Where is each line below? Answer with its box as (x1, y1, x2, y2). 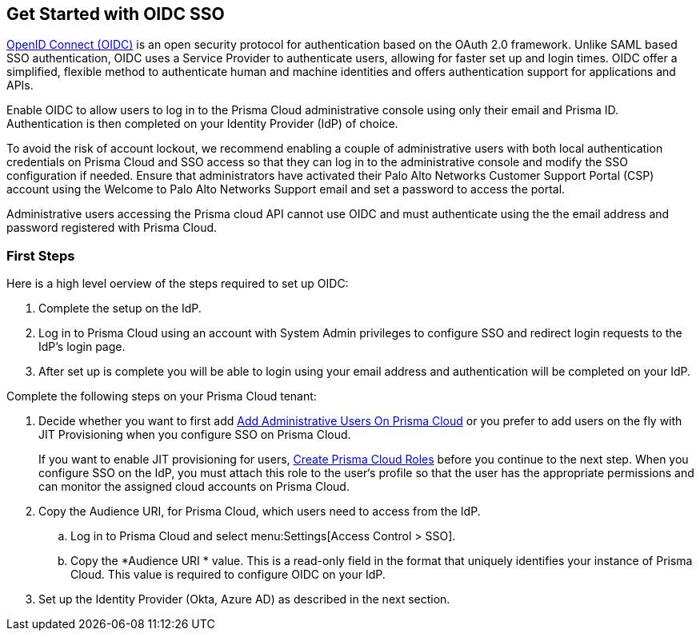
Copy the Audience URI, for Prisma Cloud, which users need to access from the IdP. (38, 504, 481, 519)
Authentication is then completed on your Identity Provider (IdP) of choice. (6, 117, 398, 131)
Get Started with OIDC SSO (6, 4, 225, 24)
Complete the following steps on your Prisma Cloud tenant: (6, 389, 317, 404)
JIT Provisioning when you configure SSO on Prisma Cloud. (38, 428, 351, 442)
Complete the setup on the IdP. (38, 301, 202, 316)
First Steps (6, 247, 75, 264)
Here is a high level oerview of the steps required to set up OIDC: (6, 277, 349, 291)
